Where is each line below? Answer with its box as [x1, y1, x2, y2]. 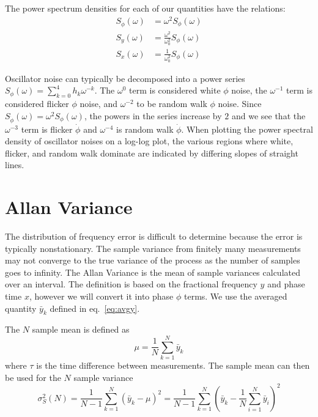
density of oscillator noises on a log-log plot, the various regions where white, [5, 135, 294, 147]
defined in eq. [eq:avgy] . [50, 301, 140, 314]
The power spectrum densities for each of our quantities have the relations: [5, 2, 286, 14]
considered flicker [5, 97, 69, 110]
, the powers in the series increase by [84, 109, 222, 122]
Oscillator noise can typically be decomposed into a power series [5, 72, 245, 84]
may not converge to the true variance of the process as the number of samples [5, 254, 300, 267]
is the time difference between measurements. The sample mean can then [36, 359, 310, 372]
